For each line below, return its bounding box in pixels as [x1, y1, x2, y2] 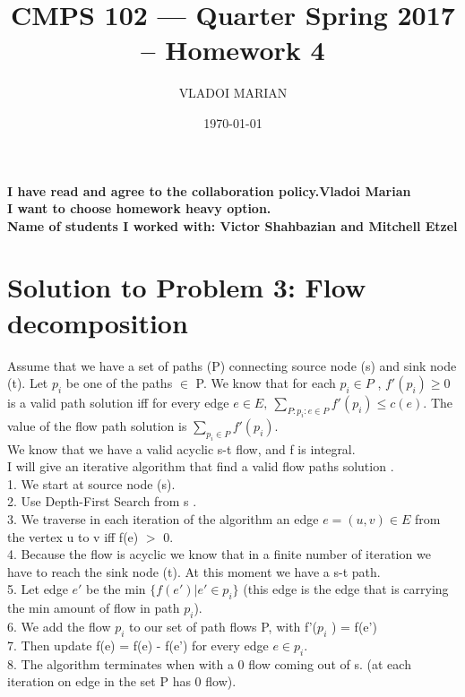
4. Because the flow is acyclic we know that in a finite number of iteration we [7, 545, 431, 564]
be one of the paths [65, 374, 173, 392]
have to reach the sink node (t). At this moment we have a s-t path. [7, 562, 381, 581]
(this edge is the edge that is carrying [243, 580, 449, 598]
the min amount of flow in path [7, 598, 180, 617]
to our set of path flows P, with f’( [129, 617, 318, 636]
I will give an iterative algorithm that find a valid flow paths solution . [7, 457, 394, 476]
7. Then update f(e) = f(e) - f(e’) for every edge [7, 635, 269, 654]
